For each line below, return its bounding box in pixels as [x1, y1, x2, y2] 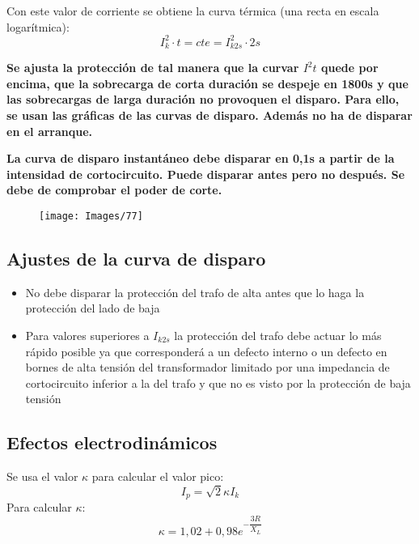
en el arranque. [6, 122, 93, 139]
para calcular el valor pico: [91, 468, 224, 485]
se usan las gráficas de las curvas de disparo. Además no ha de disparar [6, 106, 413, 123]
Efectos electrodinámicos [6, 430, 218, 455]
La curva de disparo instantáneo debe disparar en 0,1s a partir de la [6, 150, 395, 167]
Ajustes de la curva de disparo [6, 245, 266, 270]
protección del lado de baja [25, 300, 160, 317]
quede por [320, 59, 379, 76]
